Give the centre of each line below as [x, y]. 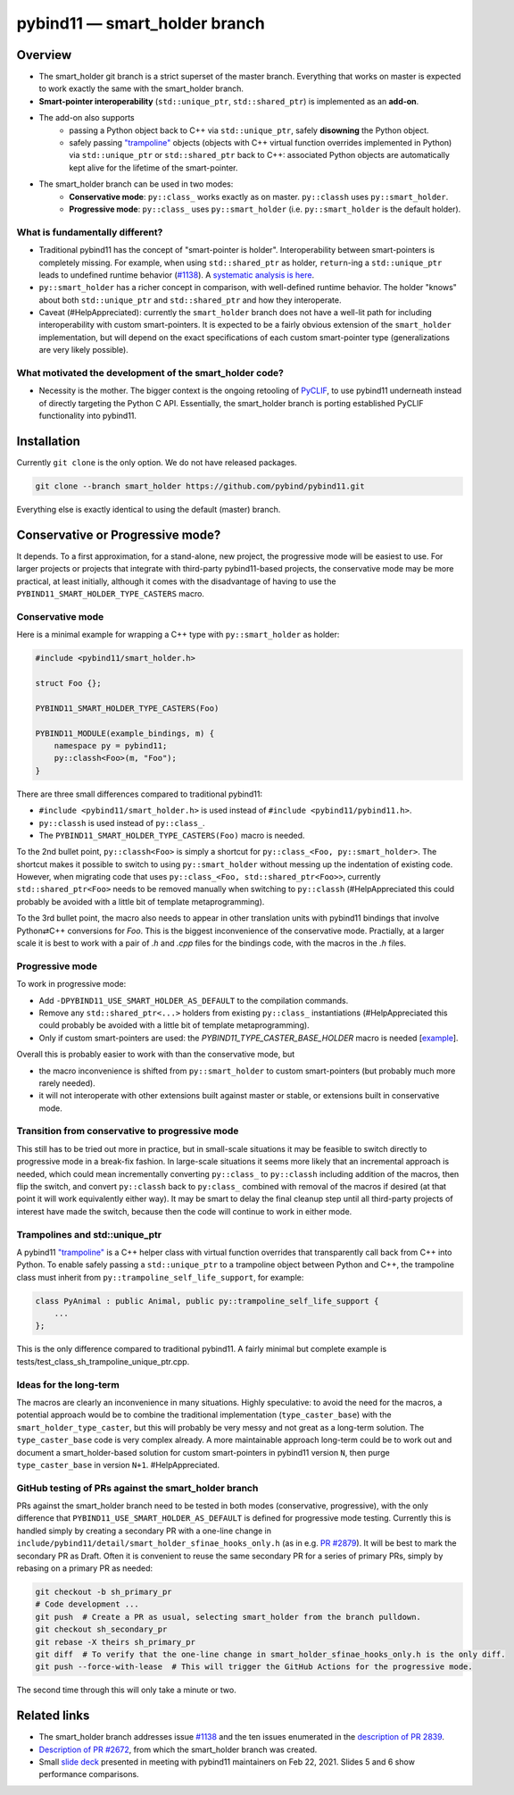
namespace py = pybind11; [111, 745]
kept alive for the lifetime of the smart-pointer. [153, 167]
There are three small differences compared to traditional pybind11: [140, 794]
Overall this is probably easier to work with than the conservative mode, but [156, 1055]
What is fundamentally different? [90, 232]
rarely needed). [67, 1083]
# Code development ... [87, 1604]
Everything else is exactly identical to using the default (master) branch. [149, 510]
